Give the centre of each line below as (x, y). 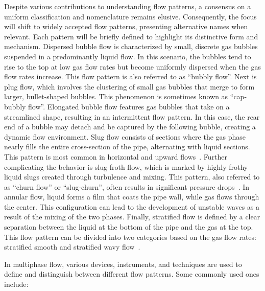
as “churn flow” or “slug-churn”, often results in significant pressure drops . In (127, 186)
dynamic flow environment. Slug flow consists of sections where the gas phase (125, 136)
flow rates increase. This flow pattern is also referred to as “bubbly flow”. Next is (130, 76)
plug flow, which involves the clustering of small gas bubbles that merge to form (129, 86)
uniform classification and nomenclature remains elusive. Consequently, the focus (130, 16)
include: (16, 284)
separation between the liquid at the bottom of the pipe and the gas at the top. (129, 227)
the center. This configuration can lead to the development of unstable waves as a (132, 206)
